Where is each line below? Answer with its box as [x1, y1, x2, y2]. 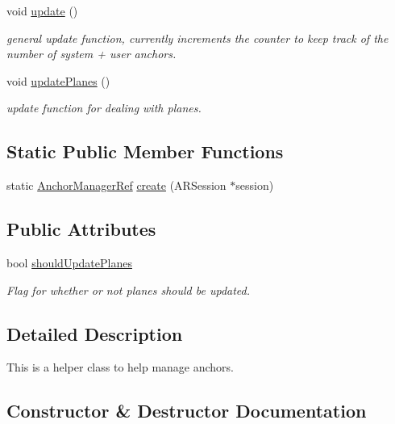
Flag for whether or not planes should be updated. [6, 281, 251, 298]
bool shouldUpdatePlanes [6, 254, 132, 271]
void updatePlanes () [6, 72, 110, 89]
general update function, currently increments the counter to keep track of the [6, 29, 389, 46]
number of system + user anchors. [6, 45, 177, 62]
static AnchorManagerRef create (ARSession [6, 177, 227, 194]
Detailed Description [6, 321, 183, 346]
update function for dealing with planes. [6, 99, 202, 116]
